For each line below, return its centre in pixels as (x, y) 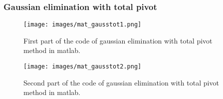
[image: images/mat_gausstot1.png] (83, 25)
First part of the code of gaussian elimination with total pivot (118, 40)
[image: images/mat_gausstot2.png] (83, 67)
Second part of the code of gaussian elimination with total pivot (121, 82)
